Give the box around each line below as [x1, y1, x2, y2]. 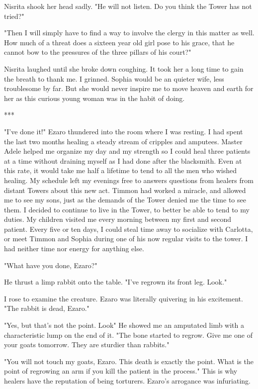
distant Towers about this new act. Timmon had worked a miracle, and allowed [4, 185, 246, 195]
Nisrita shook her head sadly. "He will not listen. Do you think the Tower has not [4, 1, 252, 11]
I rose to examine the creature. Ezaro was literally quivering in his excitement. [4, 293, 243, 303]
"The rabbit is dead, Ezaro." [4, 303, 89, 313]
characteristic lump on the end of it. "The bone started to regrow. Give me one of [4, 329, 253, 340]
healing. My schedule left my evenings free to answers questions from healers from [4, 175, 254, 185]
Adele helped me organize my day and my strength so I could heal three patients [4, 146, 251, 156]
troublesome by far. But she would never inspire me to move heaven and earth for [4, 83, 254, 94]
